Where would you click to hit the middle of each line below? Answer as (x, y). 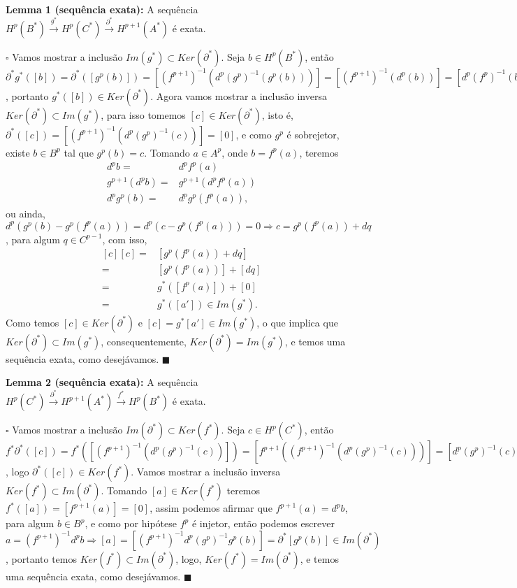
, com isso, (125, 239)
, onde (235, 152)
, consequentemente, (144, 341)
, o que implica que (297, 322)
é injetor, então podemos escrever (263, 523)
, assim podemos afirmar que (211, 508)
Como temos (32, 322)
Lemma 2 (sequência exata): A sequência (102, 382)
